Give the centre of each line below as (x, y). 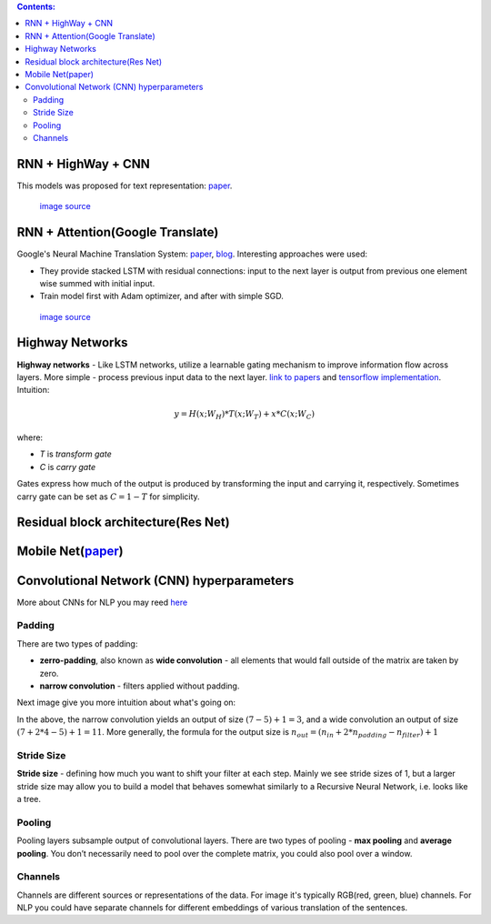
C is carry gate (67, 467)
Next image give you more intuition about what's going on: (126, 703)
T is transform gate (76, 454)
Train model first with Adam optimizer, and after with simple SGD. (161, 296)
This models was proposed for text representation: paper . (125, 186)
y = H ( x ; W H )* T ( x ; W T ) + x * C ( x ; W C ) (245, 415)
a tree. (29, 799)
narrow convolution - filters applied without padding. (140, 686)
